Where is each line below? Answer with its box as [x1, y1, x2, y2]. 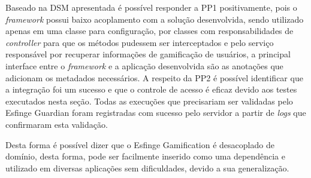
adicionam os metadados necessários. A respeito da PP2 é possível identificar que [5, 71, 303, 84]
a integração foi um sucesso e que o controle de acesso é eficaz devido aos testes [5, 83, 297, 96]
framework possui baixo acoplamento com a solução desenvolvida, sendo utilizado [5, 13, 304, 25]
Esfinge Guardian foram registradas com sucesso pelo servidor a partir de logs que [5, 106, 306, 119]
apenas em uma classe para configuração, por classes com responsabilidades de [5, 24, 294, 37]
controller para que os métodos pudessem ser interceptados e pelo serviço [5, 36, 274, 48]
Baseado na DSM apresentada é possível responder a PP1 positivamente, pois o [5, 1, 297, 13]
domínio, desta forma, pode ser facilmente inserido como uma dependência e [5, 150, 285, 162]
